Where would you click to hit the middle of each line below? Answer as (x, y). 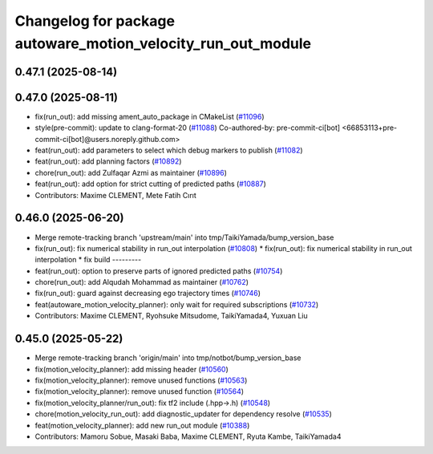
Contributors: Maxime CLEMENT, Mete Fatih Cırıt (115, 195)
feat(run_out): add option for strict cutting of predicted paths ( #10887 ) (150, 184)
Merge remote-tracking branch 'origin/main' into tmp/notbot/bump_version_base (168, 358)
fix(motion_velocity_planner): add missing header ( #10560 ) (132, 369)
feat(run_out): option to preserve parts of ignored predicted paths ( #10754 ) (159, 271)
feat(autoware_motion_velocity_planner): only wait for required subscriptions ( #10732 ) (177, 304)
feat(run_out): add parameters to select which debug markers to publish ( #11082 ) (169, 150)
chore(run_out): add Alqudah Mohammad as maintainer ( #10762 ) (142, 282)
